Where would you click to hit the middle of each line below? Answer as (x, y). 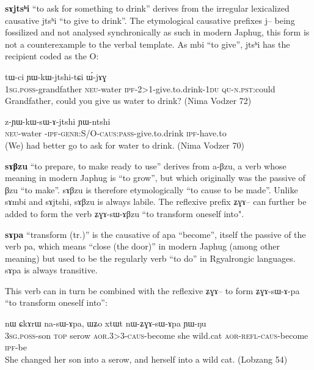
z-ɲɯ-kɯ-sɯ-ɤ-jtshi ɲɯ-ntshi (58, 121)
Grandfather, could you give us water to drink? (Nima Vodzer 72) (128, 101)
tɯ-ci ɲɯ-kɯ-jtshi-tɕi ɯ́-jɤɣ (56, 76)
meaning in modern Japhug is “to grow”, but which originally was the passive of (155, 178)
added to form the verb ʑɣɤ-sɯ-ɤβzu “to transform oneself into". (125, 213)
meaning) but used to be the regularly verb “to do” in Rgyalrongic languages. (150, 258)
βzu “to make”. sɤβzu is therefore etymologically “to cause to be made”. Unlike (152, 189)
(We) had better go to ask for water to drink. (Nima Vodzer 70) (125, 145)
